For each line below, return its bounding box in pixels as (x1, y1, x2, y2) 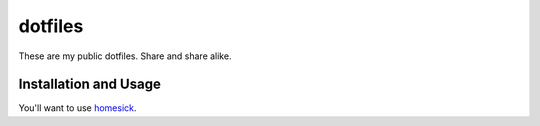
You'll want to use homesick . (18, 102, 137, 114)
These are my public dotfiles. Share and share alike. (18, 50, 232, 62)
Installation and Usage (18, 76, 162, 93)
